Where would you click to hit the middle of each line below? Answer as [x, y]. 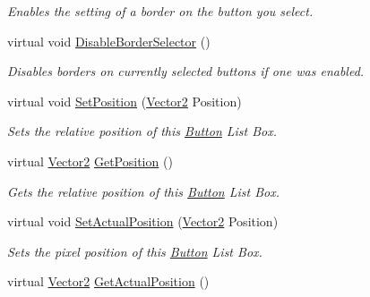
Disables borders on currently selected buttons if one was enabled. [186, 71]
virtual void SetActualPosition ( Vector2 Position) [143, 221]
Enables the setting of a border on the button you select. [160, 11]
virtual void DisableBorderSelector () [109, 41]
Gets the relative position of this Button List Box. [144, 191]
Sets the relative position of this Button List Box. [142, 131]
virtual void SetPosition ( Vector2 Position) [125, 101]
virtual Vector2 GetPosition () [90, 161]
